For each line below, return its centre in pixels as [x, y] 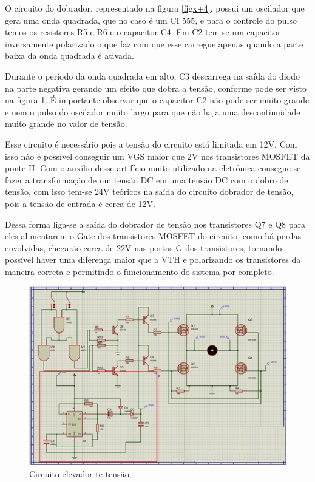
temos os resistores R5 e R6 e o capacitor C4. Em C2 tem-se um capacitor [143, 32]
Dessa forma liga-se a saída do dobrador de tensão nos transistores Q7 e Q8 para [155, 224]
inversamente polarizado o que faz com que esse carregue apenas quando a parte [154, 43]
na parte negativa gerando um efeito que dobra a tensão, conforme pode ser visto [156, 88]
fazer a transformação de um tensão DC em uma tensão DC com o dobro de [147, 179]
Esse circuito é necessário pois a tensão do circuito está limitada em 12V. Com [151, 144]
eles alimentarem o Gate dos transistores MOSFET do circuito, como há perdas [153, 236]
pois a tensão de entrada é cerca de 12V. [80, 203]
